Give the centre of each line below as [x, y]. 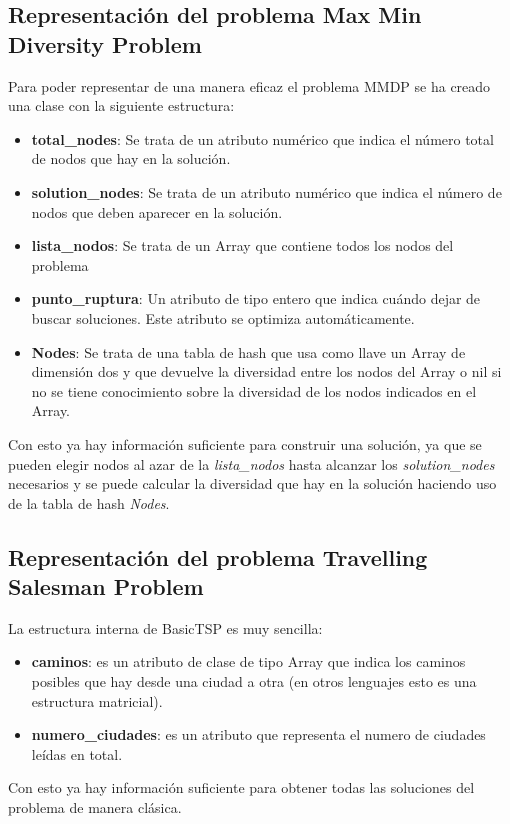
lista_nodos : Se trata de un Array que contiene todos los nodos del [242, 245]
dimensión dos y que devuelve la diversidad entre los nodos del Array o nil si [266, 371]
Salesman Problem [106, 586]
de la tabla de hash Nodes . [89, 502]
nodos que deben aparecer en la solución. [157, 211]
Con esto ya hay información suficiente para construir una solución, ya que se [245, 443]
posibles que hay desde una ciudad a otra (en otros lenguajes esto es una [254, 681]
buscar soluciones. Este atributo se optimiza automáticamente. [223, 317]
